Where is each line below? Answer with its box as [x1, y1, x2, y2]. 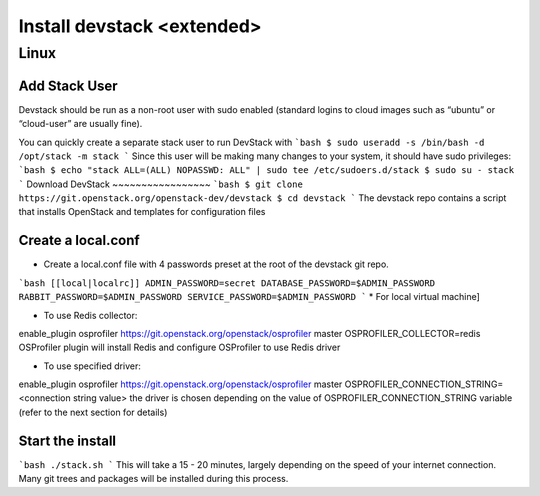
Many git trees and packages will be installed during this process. [18, 473, 289, 485]
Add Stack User [18, 77, 119, 94]
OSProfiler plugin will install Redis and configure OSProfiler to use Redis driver [18, 341, 341, 354]
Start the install [18, 432, 117, 449]
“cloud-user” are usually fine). [18, 118, 143, 130]
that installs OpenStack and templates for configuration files [18, 206, 266, 218]
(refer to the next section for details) [18, 406, 168, 418]
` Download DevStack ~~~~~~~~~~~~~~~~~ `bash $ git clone [18, 178, 304, 190]
